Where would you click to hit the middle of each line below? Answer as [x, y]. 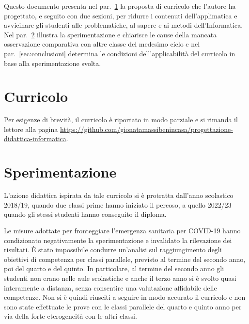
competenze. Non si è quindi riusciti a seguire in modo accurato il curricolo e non [125, 297]
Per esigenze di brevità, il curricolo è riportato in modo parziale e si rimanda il [121, 120]
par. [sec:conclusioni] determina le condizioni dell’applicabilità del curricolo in [120, 53]
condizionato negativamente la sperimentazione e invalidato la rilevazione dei [118, 240]
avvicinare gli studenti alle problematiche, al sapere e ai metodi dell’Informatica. [124, 25]
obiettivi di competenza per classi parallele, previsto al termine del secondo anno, [125, 259]
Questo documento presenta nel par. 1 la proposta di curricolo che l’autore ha [120, 6]
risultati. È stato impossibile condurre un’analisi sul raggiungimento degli [113, 250]
